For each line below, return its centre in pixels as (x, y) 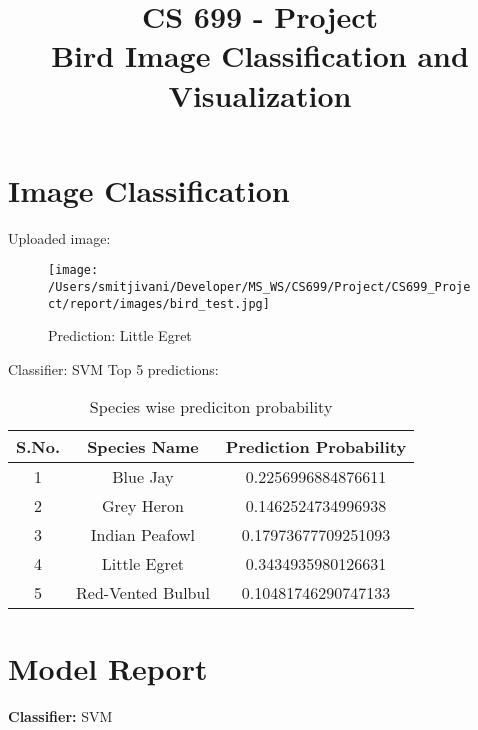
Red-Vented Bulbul (143, 593)
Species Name (143, 447)
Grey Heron (142, 506)
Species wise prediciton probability (211, 407)
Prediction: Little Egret (120, 335)
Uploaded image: (59, 237)
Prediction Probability (316, 447)
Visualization (260, 94)
